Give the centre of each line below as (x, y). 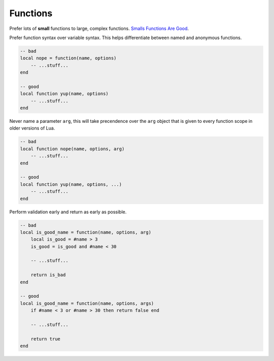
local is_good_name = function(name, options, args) (87, 303)
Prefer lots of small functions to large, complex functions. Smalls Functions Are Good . (99, 28)
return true (46, 339)
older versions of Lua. (32, 128)
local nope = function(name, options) (68, 58)
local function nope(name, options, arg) (72, 149)
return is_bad (48, 275)
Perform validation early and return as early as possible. (68, 212)
